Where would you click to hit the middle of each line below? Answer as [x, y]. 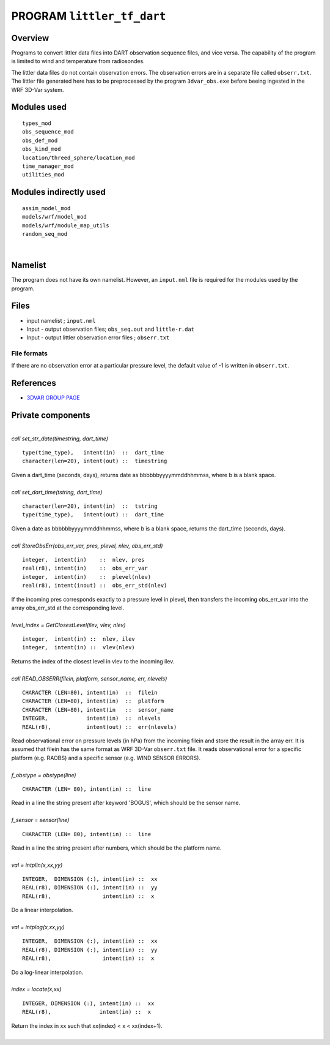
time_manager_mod [48, 166]
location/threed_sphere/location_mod [79, 157]
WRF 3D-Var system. [38, 89]
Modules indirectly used [59, 192]
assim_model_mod [46, 208]
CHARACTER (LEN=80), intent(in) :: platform [93, 701]
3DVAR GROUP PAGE [53, 398]
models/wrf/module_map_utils [66, 225]
